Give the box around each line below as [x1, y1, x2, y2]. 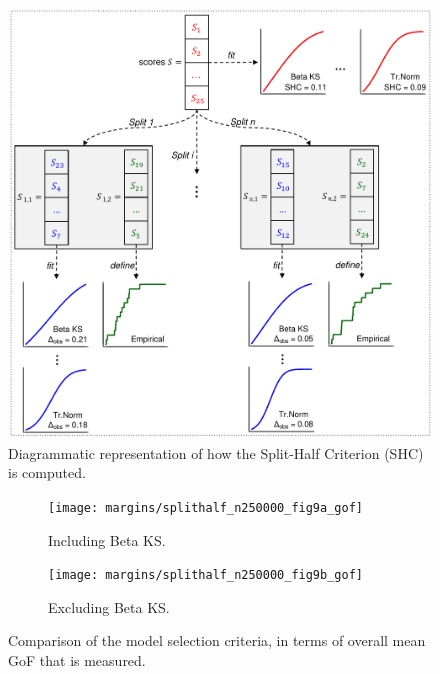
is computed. [8, 462, 86, 483]
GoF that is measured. [8, 650, 146, 671]
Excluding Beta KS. [48, 596, 170, 617]
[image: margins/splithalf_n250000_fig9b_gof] [48, 568, 363, 583]
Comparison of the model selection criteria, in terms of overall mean [8, 630, 426, 651]
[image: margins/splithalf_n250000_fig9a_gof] [48, 500, 363, 515]
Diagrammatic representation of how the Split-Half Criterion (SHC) [8, 442, 424, 463]
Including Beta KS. [48, 529, 166, 550]
